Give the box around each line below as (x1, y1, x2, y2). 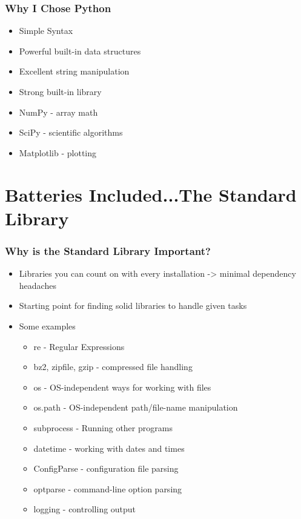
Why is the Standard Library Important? (5, 243, 211, 258)
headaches (19, 279, 56, 291)
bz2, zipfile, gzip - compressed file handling (33, 360, 193, 373)
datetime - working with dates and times (33, 441, 185, 454)
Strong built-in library (19, 85, 102, 98)
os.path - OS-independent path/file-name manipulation (33, 401, 238, 414)
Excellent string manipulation (19, 65, 130, 78)
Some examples (19, 319, 76, 332)
